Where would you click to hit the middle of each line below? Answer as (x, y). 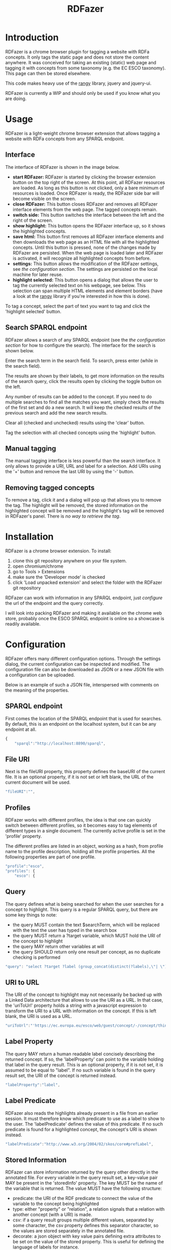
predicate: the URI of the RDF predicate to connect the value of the (83, 1198)
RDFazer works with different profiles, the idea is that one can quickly (78, 820)
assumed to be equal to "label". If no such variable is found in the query (80, 1070)
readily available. (23, 624)
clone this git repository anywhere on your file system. (70, 561)
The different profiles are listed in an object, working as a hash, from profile (84, 846)
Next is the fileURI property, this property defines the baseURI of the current (85, 772)
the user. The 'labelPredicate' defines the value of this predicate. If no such (84, 1124)
